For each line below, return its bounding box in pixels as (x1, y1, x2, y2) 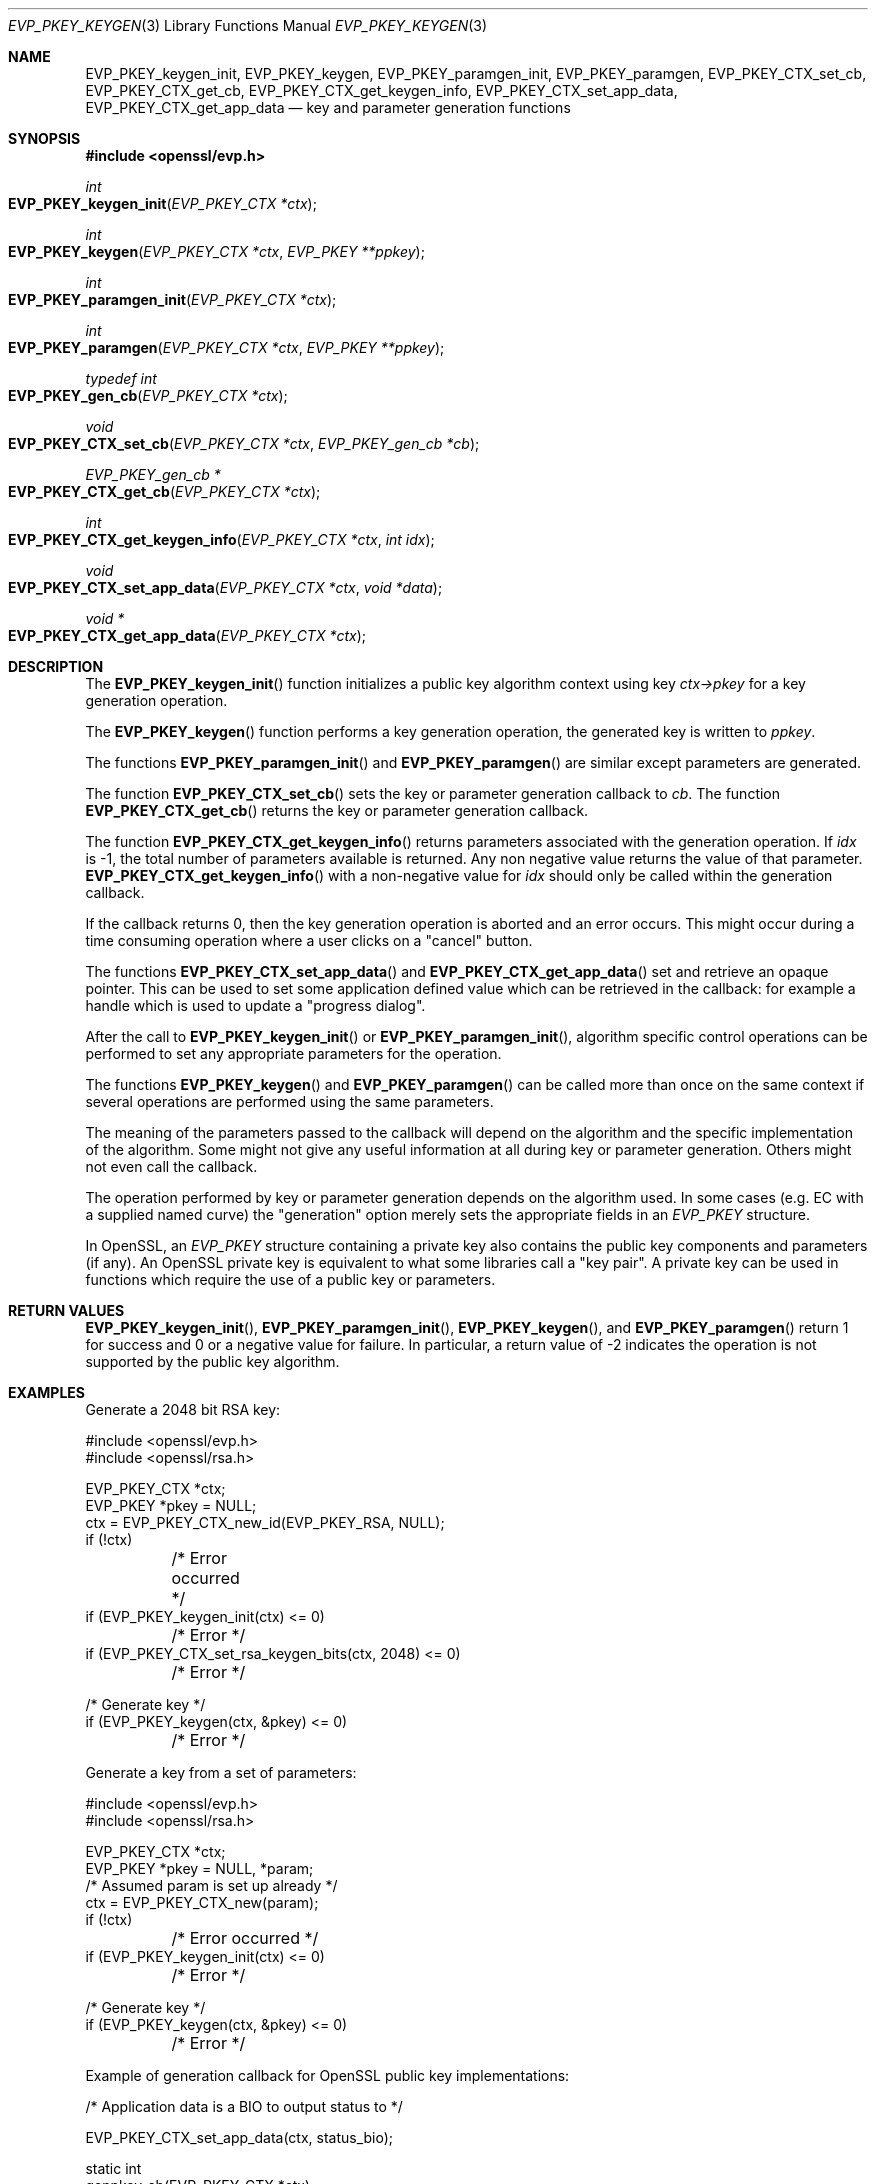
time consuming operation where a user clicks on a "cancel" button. (85, 932, 533, 949)
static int (85, 2160, 142, 2177)
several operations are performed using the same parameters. (85, 1093, 494, 1110)
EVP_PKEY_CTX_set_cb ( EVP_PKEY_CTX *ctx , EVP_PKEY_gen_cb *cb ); (8, 435, 480, 452)
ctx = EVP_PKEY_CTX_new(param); (85, 1894, 319, 1911)
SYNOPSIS (8, 130, 81, 147)
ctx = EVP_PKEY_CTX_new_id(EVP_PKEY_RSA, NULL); (85, 1514, 445, 1531)
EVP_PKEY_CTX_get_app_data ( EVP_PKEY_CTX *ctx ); (8, 627, 367, 644)
